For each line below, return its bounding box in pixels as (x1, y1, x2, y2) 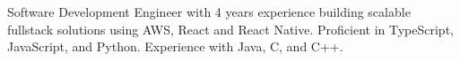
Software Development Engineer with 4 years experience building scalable (7, 3, 411, 20)
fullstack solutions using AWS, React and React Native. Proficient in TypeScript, (7, 19, 454, 38)
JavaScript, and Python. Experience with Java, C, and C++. (7, 37, 343, 56)
